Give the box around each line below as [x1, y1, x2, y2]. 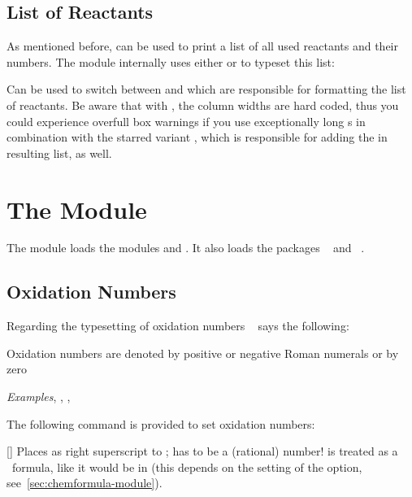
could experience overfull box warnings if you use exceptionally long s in [7, 112, 366, 129]
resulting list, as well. [7, 144, 112, 161]
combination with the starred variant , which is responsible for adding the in [7, 129, 388, 146]
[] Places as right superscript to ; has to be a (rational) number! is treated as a [7, 443, 398, 460]
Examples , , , [7, 388, 71, 405]
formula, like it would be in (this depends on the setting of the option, [11, 458, 362, 475]
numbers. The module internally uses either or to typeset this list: [7, 53, 335, 70]
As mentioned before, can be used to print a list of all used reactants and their [7, 37, 398, 54]
